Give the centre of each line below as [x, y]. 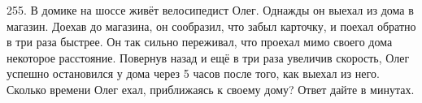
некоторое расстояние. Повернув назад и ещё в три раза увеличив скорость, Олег [208, 57]
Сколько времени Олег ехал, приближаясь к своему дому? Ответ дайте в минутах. [211, 89]
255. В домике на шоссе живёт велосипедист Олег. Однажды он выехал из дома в [210, 10]
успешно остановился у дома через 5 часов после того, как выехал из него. [193, 73]
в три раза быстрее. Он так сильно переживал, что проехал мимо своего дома [200, 42]
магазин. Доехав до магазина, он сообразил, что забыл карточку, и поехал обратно [211, 26]
